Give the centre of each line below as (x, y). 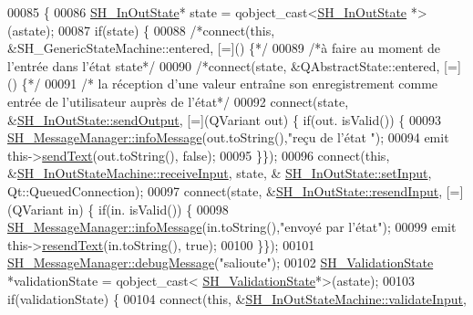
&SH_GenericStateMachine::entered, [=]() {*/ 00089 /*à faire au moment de (224, 48)
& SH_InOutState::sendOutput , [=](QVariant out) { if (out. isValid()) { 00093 (224, 119)
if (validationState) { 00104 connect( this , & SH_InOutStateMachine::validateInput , (237, 298)
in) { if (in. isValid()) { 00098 (148, 209)
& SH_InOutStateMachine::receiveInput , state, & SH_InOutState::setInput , (220, 173)
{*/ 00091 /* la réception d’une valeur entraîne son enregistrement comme (230, 84)
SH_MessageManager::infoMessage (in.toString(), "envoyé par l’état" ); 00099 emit (232, 227)
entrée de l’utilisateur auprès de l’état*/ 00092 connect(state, (178, 101)
